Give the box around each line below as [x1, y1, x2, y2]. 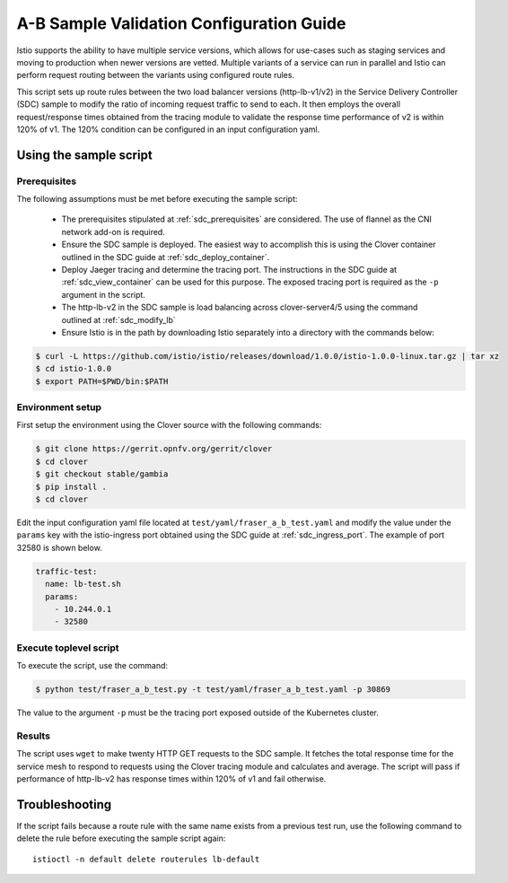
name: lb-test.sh [45, 579, 121, 590]
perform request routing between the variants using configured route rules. [16, 70, 295, 81]
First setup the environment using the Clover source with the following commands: [16, 420, 322, 431]
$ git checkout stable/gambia [35, 469, 169, 479]
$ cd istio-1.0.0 [35, 363, 112, 374]
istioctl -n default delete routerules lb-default [32, 853, 260, 864]
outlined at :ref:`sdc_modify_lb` [61, 314, 177, 325]
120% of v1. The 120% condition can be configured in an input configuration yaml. [16, 124, 320, 135]
